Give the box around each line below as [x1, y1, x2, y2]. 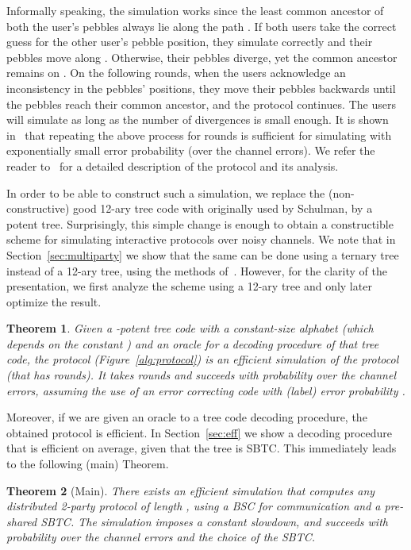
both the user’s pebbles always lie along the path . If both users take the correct [6, 17, 397, 34]
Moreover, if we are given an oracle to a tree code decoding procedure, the [6, 409, 367, 425]
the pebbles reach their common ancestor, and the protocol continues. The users [6, 95, 396, 112]
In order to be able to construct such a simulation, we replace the [6, 184, 325, 201]
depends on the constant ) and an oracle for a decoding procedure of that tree [6, 335, 379, 352]
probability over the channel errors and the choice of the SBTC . [6, 529, 316, 545]
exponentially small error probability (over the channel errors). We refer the [6, 142, 375, 159]
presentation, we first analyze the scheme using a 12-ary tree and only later [6, 278, 372, 294]
